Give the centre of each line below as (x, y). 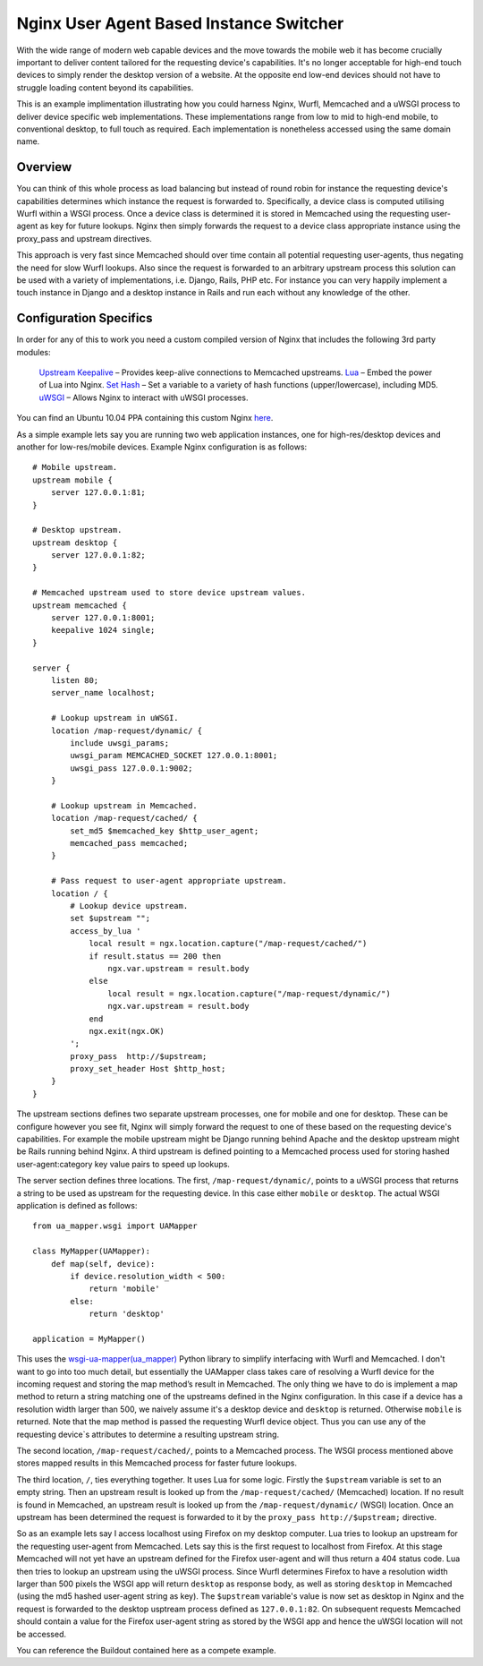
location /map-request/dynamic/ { (127, 730)
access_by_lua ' (106, 931)
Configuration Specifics (85, 318)
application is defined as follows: (77, 1205)
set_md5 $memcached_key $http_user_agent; (165, 831)
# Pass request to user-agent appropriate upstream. (169, 881)
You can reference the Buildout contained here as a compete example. (146, 1650)
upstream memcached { (80, 605)
